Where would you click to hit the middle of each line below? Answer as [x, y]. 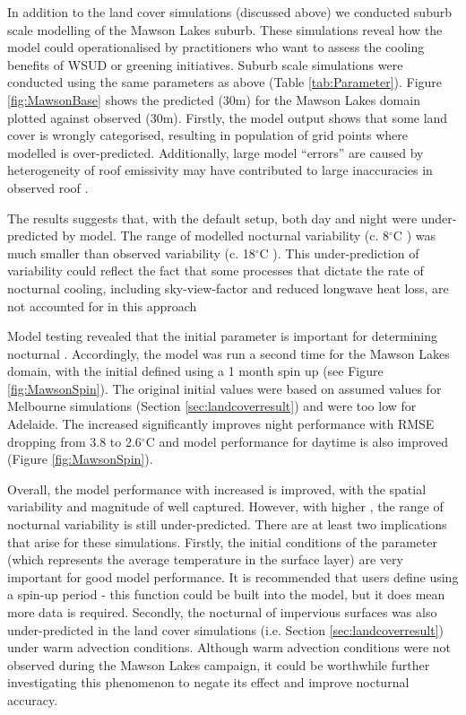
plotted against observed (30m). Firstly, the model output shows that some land [228, 117]
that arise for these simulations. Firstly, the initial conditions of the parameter [222, 541]
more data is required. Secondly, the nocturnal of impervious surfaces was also [222, 612]
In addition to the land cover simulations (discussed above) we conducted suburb [229, 12]
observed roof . [48, 187]
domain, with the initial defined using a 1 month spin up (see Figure [195, 371]
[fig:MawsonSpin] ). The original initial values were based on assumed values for [224, 388]
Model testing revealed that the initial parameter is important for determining [222, 336]
